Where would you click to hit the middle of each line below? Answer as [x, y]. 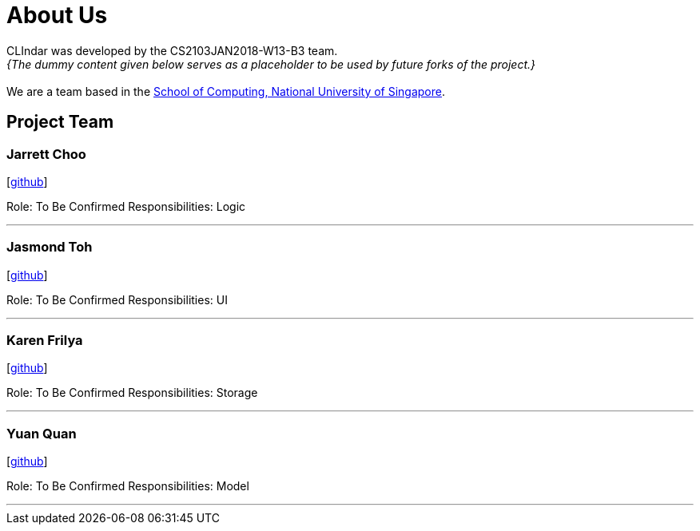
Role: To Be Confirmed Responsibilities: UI [117, 299]
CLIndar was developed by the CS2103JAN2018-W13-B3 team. [172, 50]
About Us [57, 15]
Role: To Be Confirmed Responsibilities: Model [128, 486]
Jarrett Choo [46, 154]
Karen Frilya [45, 341]
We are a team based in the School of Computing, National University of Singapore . [226, 91]
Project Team [60, 122]
